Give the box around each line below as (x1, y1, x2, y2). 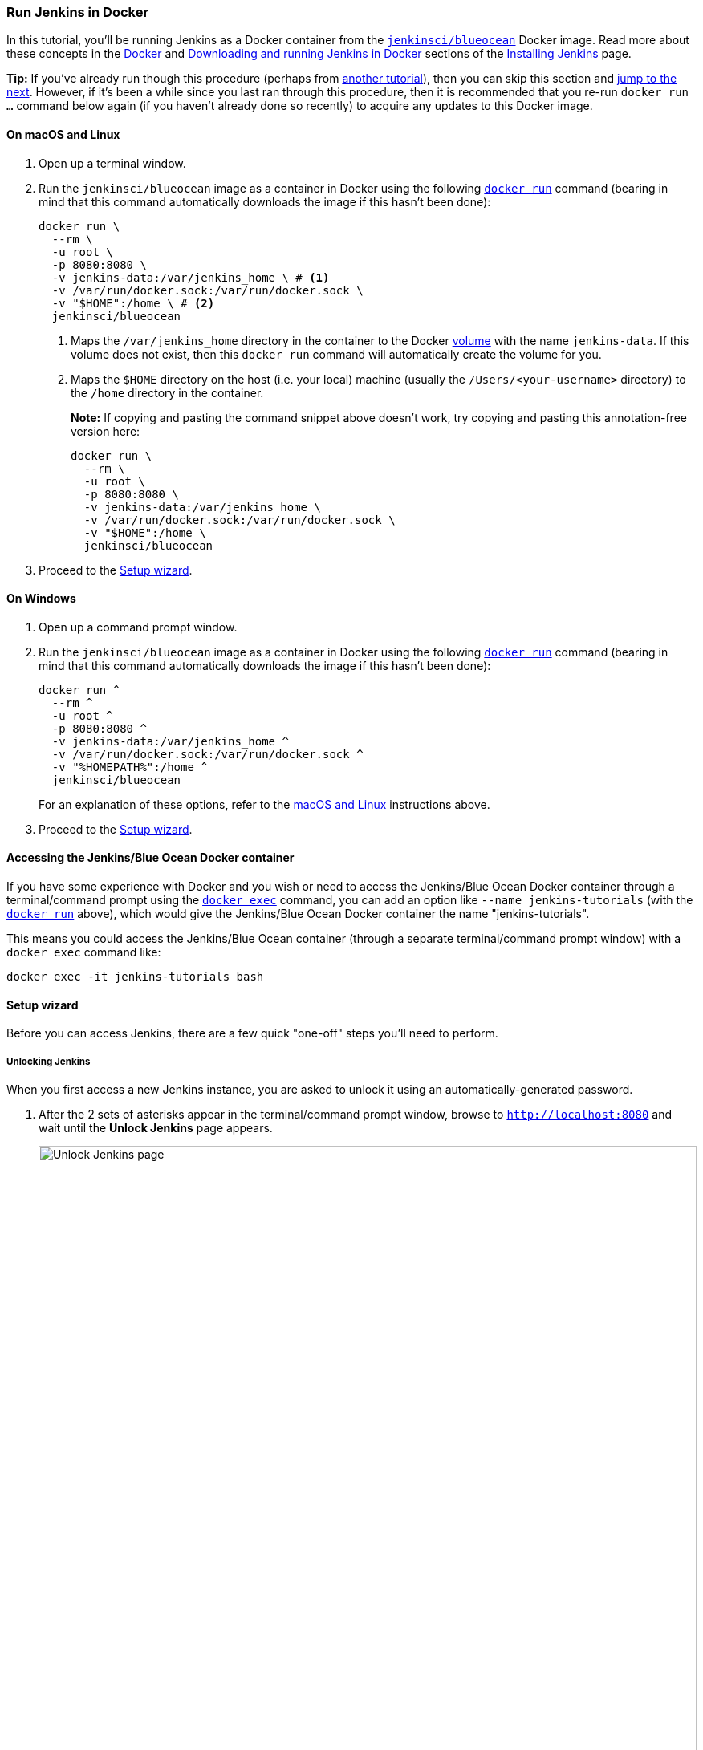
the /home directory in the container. (71, 385, 264, 400)
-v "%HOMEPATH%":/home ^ (51, 760, 208, 773)
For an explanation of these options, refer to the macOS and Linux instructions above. (39, 797, 490, 811)
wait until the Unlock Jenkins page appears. (39, 1121, 273, 1135)
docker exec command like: (6, 945, 161, 960)
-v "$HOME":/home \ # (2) (51, 296, 215, 310)
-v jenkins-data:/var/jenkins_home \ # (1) (51, 270, 330, 284)
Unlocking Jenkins (6, 1055, 91, 1067)
